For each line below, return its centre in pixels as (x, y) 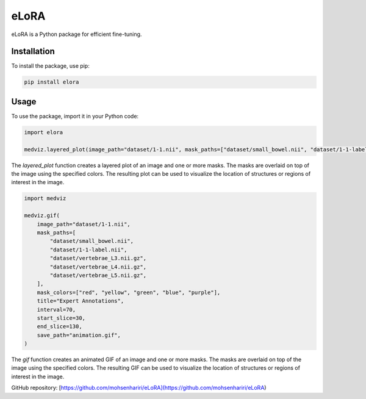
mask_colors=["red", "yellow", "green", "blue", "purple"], (129, 292)
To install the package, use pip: (50, 66)
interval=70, (56, 309)
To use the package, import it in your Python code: (75, 116)
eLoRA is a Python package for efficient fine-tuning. (77, 34)
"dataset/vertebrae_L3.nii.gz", (98, 258)
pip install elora (52, 82)
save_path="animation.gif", (79, 335)
